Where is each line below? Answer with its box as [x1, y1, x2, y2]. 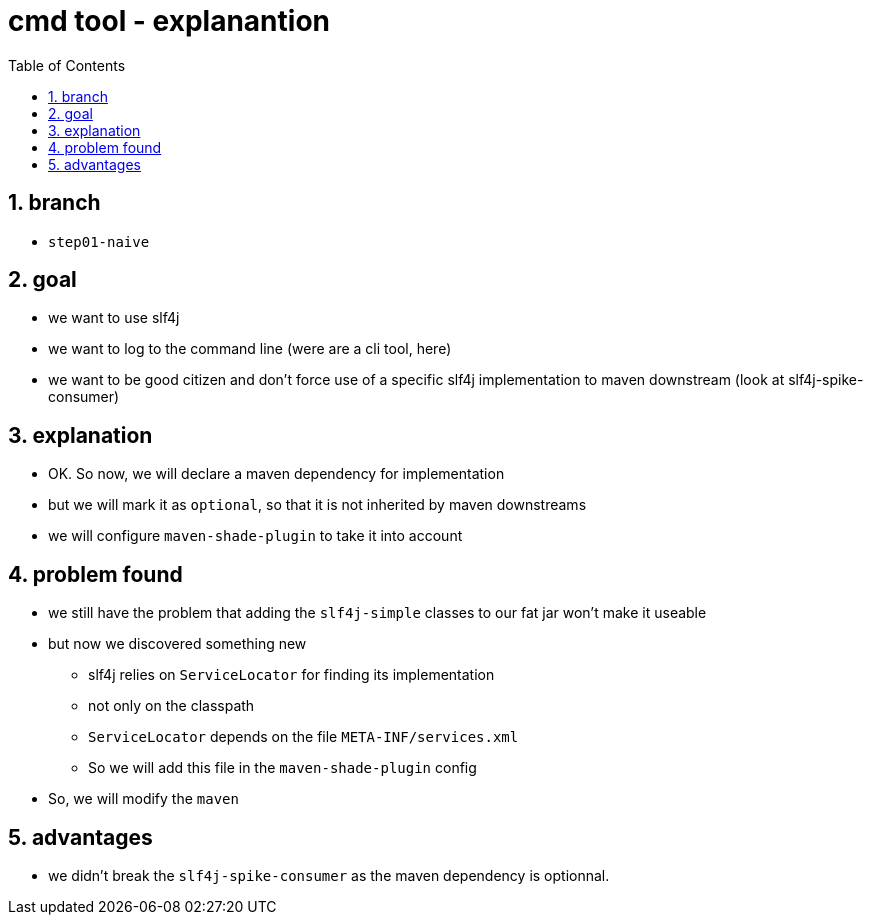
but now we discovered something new [48, 635, 307, 653]
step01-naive [48, 233, 150, 250]
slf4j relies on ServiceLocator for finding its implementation [88, 666, 495, 684]
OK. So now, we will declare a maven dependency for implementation [48, 465, 505, 483]
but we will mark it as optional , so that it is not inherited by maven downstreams [48, 496, 587, 514]
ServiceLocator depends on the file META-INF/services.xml [88, 728, 519, 746]
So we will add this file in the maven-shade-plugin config [88, 759, 477, 777]
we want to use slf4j [48, 309, 180, 327]
